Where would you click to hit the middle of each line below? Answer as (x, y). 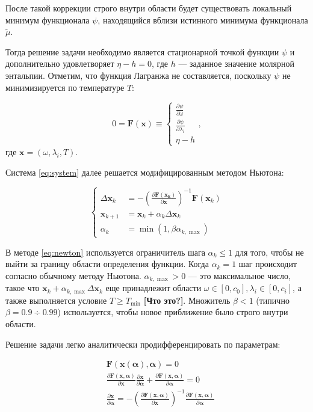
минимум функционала (48, 20)
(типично (273, 300)
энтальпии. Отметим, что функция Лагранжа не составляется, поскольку (138, 75)
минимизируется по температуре (65, 87)
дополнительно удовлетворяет (60, 63)
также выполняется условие (56, 300)
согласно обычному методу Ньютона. (73, 275)
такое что (23, 288)
